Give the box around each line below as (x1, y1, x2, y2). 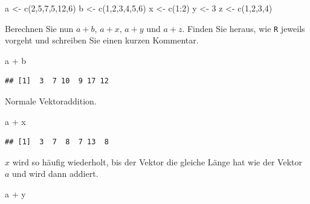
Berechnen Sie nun (5, 22, 74, 34)
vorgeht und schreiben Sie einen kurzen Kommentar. (5, 34, 199, 46)
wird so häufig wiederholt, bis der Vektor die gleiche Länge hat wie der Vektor (12, 155, 302, 168)
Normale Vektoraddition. (5, 95, 97, 107)
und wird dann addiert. (12, 167, 98, 180)
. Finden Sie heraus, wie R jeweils (182, 22, 305, 34)
